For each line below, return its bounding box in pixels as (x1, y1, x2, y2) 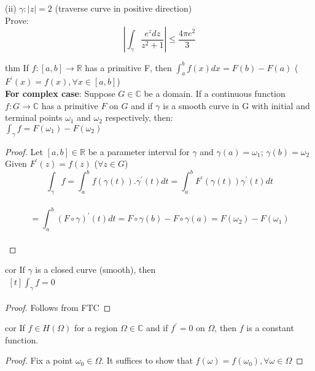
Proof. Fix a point (5, 354, 73, 367)
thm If (5, 61, 29, 74)
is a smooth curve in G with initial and (163, 99, 310, 112)
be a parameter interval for (88, 145, 190, 158)
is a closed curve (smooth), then (35, 263, 156, 276)
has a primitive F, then (85, 61, 172, 74)
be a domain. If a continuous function (144, 87, 286, 100)
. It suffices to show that (101, 354, 193, 367)
